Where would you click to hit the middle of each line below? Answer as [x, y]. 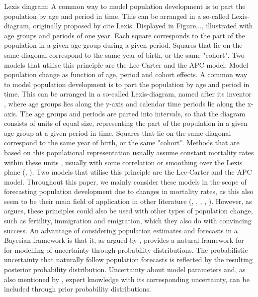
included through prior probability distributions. [78, 289]
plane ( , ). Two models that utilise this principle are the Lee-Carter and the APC [128, 172]
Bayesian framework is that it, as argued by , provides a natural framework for [124, 240]
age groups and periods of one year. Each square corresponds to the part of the [125, 35]
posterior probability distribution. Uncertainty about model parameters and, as [125, 269]
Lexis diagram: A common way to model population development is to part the [125, 6]
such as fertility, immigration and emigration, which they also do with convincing [128, 221]
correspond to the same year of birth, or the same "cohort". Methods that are [122, 143]
